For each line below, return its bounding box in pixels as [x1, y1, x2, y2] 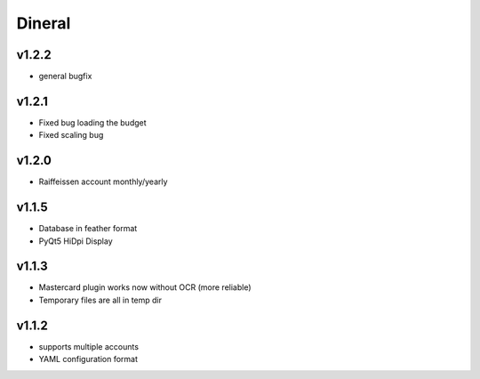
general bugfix [38, 71, 92, 82]
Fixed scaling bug [38, 130, 104, 141]
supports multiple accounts [38, 341, 140, 351]
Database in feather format [38, 223, 138, 234]
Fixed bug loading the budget [38, 117, 147, 128]
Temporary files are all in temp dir [38, 294, 163, 305]
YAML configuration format [38, 354, 138, 365]
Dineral [16, 13, 71, 33]
